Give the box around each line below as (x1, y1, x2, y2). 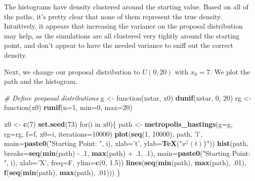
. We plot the (210, 66, 250, 76)
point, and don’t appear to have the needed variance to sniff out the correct (4, 40, 233, 50)
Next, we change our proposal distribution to (4, 66, 140, 76)
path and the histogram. (4, 76, 78, 86)
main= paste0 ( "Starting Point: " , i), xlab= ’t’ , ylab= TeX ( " (4, 138, 182, 148)
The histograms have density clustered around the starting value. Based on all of (4, 1, 249, 11)
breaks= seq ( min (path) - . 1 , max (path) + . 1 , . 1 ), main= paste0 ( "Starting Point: (4, 147, 251, 158)
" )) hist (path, (207, 138, 249, 148)
